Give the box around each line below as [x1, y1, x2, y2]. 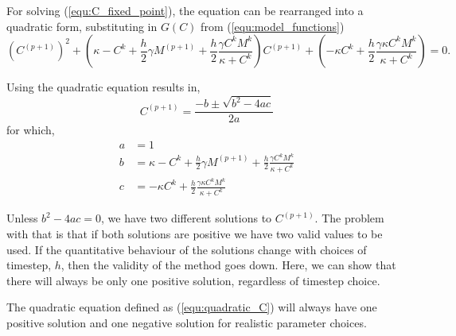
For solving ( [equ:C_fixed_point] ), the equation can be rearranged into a [6, 2, 364, 18]
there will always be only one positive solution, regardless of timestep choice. [6, 272, 380, 288]
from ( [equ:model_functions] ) [201, 17, 345, 34]
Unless [6, 210, 38, 226]
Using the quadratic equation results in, [6, 79, 201, 95]
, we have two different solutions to [101, 210, 272, 226]
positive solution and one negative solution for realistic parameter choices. [6, 314, 367, 330]
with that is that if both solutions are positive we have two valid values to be [6, 225, 383, 241]
